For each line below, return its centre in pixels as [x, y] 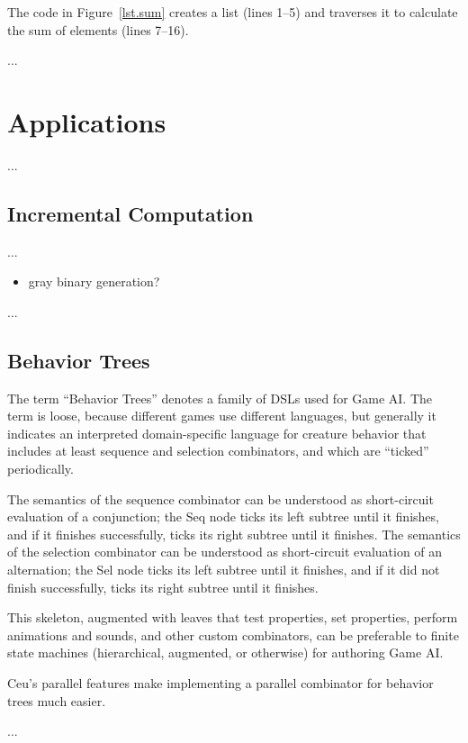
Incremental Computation [130, 213]
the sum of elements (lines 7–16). [98, 29]
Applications [87, 121]
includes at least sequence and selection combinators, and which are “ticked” [218, 451]
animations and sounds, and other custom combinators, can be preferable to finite [233, 634]
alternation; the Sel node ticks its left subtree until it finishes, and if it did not [224, 570]
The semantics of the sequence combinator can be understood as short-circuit [220, 498]
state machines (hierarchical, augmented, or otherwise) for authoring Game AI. [225, 652]
